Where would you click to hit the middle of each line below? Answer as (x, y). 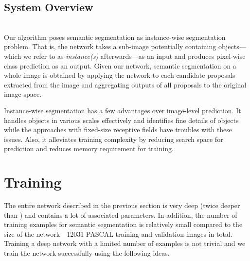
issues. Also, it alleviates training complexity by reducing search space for (114, 139)
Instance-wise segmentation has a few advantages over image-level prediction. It (123, 110)
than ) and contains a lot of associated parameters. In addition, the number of (121, 215)
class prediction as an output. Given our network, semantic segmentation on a (120, 65)
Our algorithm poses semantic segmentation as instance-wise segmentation (115, 37)
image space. (23, 94)
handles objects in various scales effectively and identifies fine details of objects (121, 120)
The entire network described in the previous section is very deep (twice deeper (122, 205)
